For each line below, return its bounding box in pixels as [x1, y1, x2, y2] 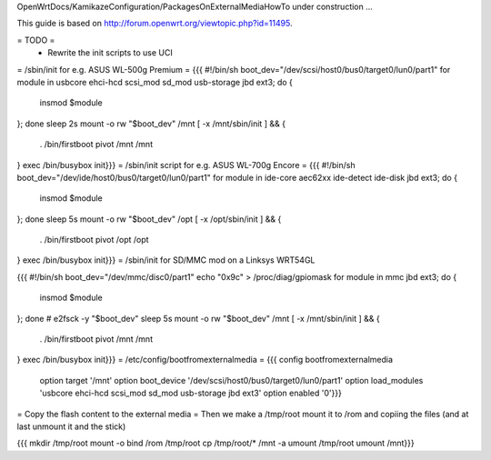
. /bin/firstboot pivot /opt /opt [39, 235, 149, 245]
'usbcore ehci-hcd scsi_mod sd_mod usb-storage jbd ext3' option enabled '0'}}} [39, 387, 343, 399]
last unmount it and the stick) [16, 421, 126, 432]
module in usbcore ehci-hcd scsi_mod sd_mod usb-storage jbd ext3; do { [16, 76, 293, 87]
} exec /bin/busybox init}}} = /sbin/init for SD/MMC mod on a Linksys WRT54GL [16, 255, 316, 265]
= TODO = [16, 35, 55, 45]
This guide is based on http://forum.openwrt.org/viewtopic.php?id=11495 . [16, 18, 293, 29]
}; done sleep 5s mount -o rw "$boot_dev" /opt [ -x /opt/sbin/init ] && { [16, 214, 282, 225]
